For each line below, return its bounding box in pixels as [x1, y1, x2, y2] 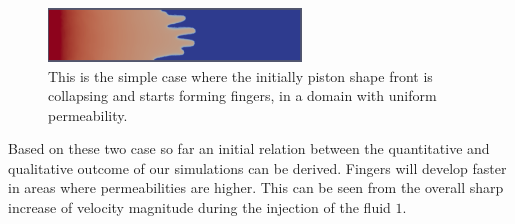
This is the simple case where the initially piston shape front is [48, 65, 433, 86]
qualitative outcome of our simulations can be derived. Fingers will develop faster [8, 157, 507, 178]
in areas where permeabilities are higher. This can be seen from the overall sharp [8, 177, 504, 198]
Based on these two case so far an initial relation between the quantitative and [8, 138, 490, 159]
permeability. [48, 104, 128, 125]
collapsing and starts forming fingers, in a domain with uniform [48, 85, 437, 106]
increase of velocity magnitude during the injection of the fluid [8, 197, 391, 218]
